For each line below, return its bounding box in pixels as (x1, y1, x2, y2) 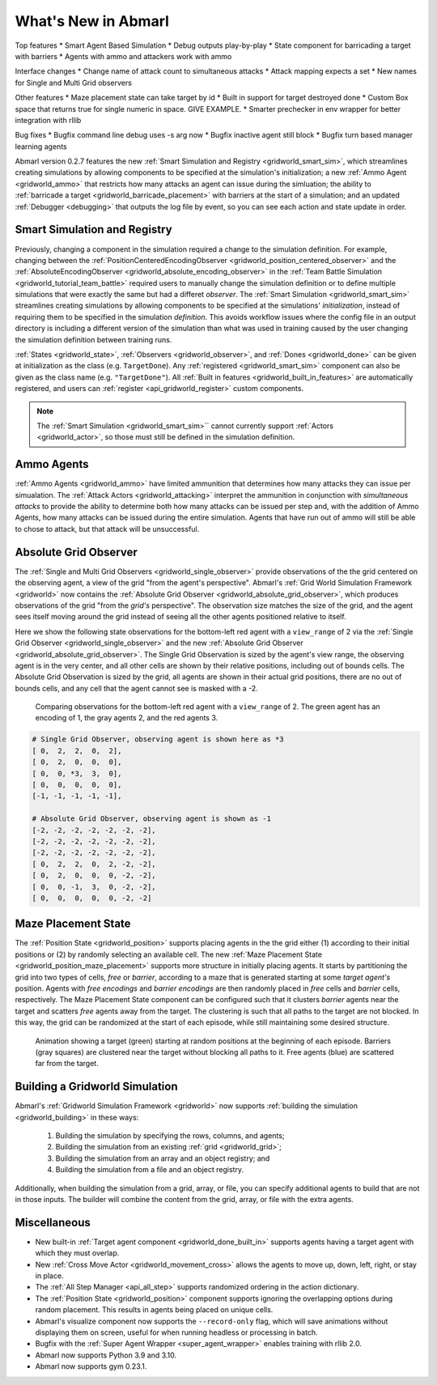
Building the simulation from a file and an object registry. (55, 1165, 244, 1175)
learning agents (15, 142, 68, 151)
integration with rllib (15, 115, 82, 125)
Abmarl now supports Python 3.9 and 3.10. (35, 1350, 177, 1360)
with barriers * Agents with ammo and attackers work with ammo (15, 51, 232, 61)
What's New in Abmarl (15, 12, 170, 30)
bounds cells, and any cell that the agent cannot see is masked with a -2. (15, 683, 258, 693)
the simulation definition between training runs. (15, 334, 172, 344)
